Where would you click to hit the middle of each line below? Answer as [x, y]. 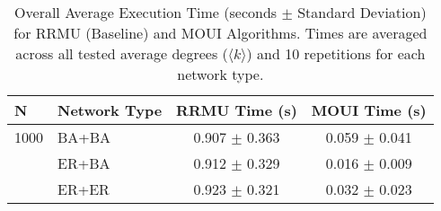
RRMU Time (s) [237, 110]
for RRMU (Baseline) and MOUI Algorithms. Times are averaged [220, 33]
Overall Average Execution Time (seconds [146, 12]
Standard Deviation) [362, 12]
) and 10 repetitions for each [336, 53]
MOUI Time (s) [369, 110]
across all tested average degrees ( [122, 53]
